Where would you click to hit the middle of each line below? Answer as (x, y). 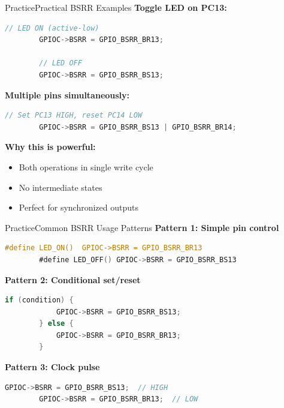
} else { (56, 324)
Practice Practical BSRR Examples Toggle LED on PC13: (116, 7)
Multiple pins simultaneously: (67, 94)
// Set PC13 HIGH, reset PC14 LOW (74, 115)
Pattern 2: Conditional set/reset (73, 279)
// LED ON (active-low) (52, 28)
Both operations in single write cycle (86, 166)
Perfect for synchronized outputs (79, 207)
